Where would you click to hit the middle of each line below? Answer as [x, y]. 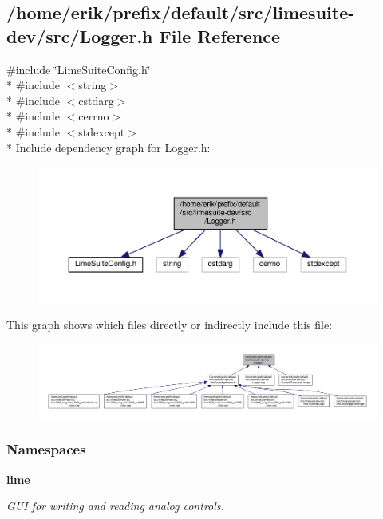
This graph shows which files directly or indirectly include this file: [170, 325]
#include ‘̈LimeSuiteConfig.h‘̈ [79, 69]
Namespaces [46, 449]
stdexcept [102, 131]
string [93, 85]
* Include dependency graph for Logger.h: [109, 147]
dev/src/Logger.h [80, 35]
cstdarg [96, 100]
